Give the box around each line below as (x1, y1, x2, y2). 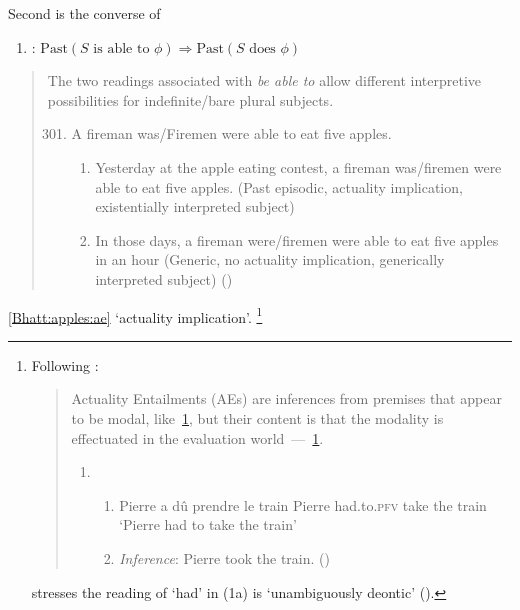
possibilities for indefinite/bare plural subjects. (47, 89, 334, 110)
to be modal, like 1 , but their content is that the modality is (71, 407, 444, 428)
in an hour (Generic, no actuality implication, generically (95, 249, 445, 270)
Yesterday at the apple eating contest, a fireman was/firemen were (95, 156, 502, 177)
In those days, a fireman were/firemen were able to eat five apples (95, 229, 499, 250)
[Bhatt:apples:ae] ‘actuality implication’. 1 (8, 303, 263, 327)
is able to (93, 41, 150, 56)
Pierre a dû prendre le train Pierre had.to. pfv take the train (119, 494, 487, 515)
